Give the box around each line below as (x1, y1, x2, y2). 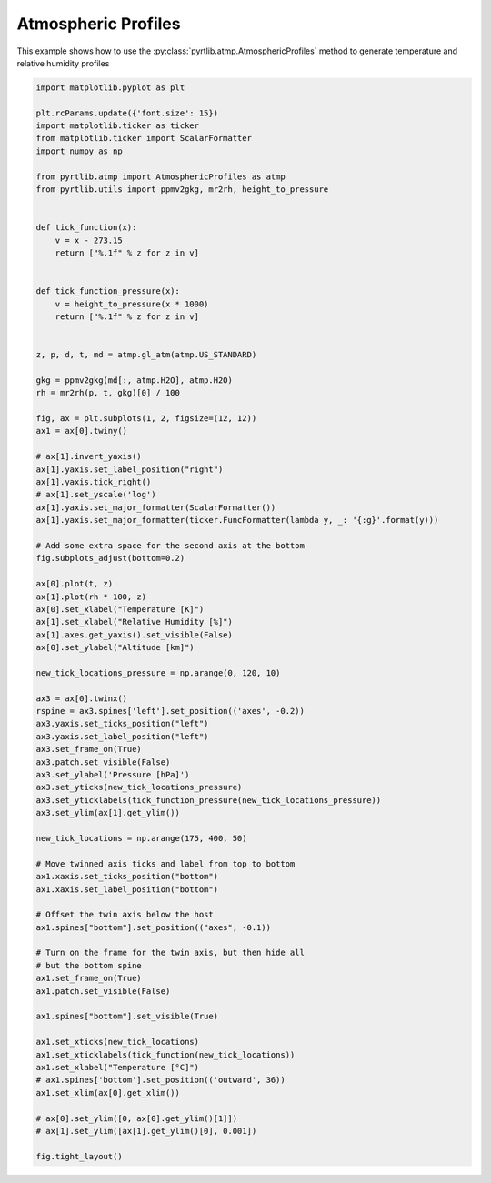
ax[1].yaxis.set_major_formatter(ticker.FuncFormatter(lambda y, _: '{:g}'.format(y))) (35, 515, 439, 526)
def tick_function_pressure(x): (35, 286, 181, 296)
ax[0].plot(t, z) (35, 578, 114, 589)
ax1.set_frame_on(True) (35, 973, 143, 984)
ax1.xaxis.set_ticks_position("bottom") (35, 871, 218, 882)
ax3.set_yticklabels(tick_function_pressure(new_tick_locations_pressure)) (35, 795, 382, 805)
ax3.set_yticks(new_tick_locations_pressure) (35, 782, 243, 793)
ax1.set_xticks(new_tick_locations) (35, 1037, 200, 1048)
